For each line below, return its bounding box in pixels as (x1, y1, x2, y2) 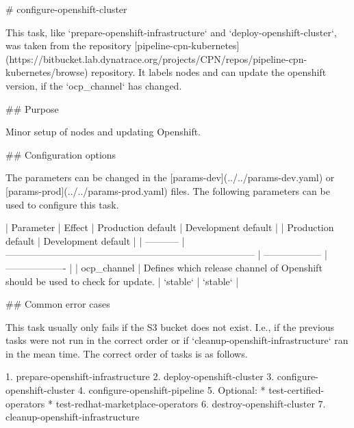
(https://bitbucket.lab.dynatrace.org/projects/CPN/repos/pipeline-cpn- (5, 51, 307, 66)
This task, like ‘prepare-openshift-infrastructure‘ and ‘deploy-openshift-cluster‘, (5, 25, 337, 39)
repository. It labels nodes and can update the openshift (91, 65, 327, 79)
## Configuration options (5, 147, 116, 161)
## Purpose (5, 101, 59, 116)
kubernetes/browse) (5, 65, 88, 79)
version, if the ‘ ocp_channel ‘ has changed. (5, 78, 182, 92)
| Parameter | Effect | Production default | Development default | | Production (5, 220, 334, 235)
